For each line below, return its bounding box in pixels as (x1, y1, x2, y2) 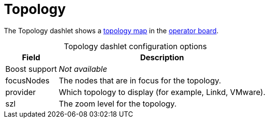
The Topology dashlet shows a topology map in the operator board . (4, 26, 219, 35)
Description (140, 52, 184, 62)
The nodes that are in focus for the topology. (59, 75, 221, 85)
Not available (59, 64, 107, 74)
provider (5, 87, 36, 97)
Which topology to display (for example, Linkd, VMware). (59, 87, 266, 97)
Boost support (5, 64, 57, 74)
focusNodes (5, 75, 50, 85)
